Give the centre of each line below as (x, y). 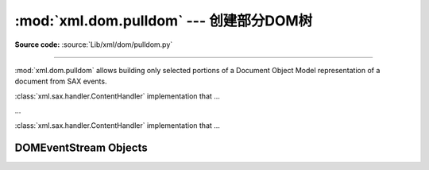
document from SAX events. (61, 81)
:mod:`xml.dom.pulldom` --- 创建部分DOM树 (164, 21)
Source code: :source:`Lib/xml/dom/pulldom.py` (94, 44)
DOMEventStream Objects (81, 148)
